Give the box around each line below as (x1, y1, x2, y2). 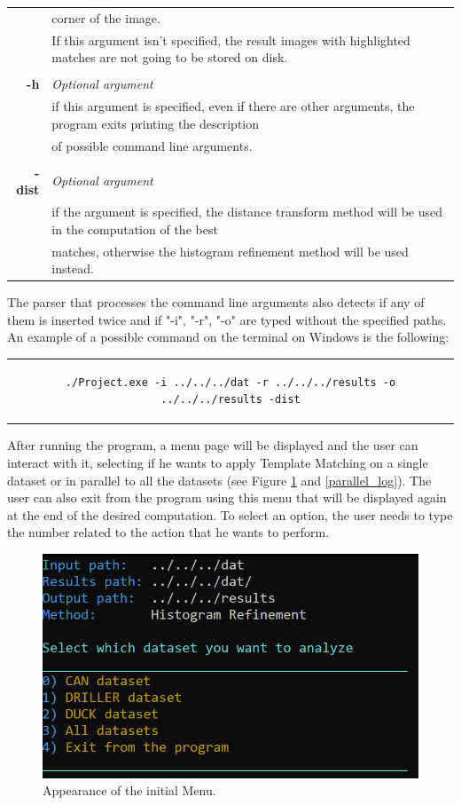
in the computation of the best (51, 219, 218, 238)
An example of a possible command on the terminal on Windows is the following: (7, 328, 449, 346)
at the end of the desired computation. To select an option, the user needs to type (7, 505, 453, 524)
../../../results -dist (160, 393, 301, 406)
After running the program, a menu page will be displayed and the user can (7, 436, 418, 454)
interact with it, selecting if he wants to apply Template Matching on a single (7, 454, 428, 472)
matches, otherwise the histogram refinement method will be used (51, 241, 409, 260)
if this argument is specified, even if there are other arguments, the (51, 97, 415, 115)
